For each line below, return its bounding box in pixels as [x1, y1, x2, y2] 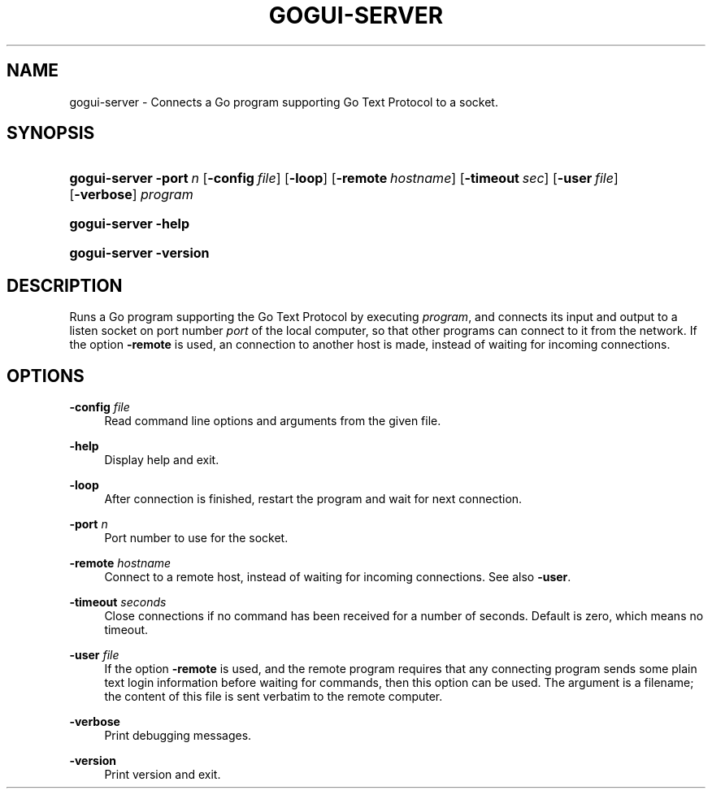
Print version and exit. [104, 767, 221, 782]
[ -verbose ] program [69, 186, 193, 203]
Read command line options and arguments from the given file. [104, 414, 441, 428]
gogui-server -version [69, 245, 210, 262]
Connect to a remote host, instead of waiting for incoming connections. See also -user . [104, 570, 571, 584]
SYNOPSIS [7, 123, 95, 144]
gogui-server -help [69, 215, 189, 232]
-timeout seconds [69, 595, 167, 610]
